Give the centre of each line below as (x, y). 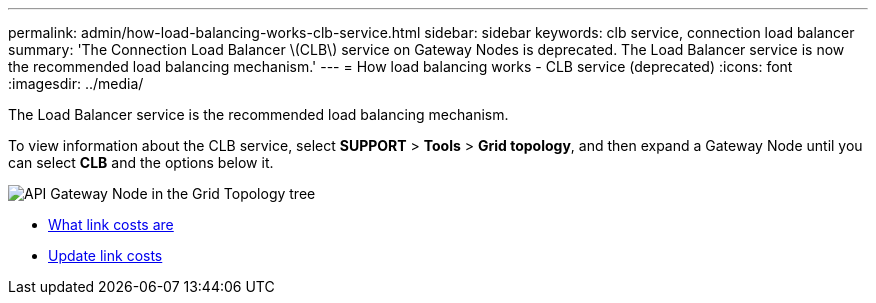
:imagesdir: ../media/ (76, 83)
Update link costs (105, 255)
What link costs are (111, 224)
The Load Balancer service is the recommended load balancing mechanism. (258, 114)
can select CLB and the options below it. (141, 162)
